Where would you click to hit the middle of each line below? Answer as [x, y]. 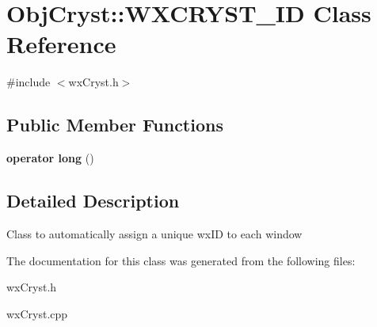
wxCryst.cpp [37, 313]
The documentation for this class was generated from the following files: [181, 260]
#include [29, 82]
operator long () [50, 158]
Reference [61, 44]
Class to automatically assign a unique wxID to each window [154, 233]
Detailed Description [93, 201]
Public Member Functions [115, 125]
